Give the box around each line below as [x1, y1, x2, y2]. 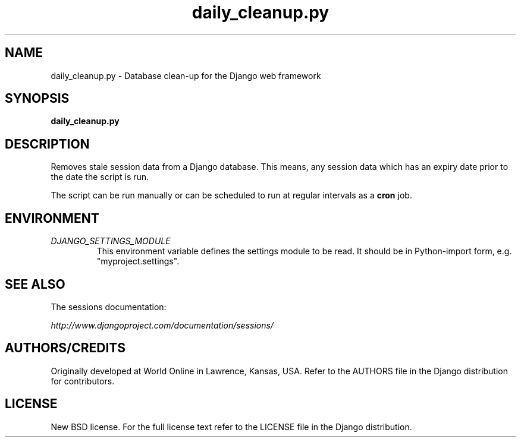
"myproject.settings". [96, 256, 180, 267]
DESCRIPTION [5, 136, 90, 151]
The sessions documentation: [51, 301, 167, 312]
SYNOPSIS [5, 91, 70, 106]
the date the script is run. [51, 172, 149, 182]
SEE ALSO [5, 276, 65, 292]
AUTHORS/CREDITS [5, 340, 126, 356]
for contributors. [51, 375, 115, 386]
